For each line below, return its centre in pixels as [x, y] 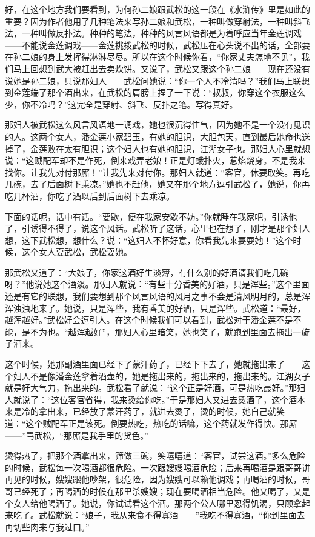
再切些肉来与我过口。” [47, 526]
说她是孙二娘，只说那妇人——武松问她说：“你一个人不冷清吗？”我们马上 [149, 80]
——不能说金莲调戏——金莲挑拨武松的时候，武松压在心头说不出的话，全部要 [157, 45]
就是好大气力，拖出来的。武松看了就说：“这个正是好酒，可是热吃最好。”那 [151, 388]
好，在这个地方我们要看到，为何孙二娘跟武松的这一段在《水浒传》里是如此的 [157, 9]
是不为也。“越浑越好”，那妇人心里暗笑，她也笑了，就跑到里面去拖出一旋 [166, 331]
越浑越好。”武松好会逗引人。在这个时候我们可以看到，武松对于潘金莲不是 [149, 320]
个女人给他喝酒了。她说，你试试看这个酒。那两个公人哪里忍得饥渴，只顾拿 [153, 503]
